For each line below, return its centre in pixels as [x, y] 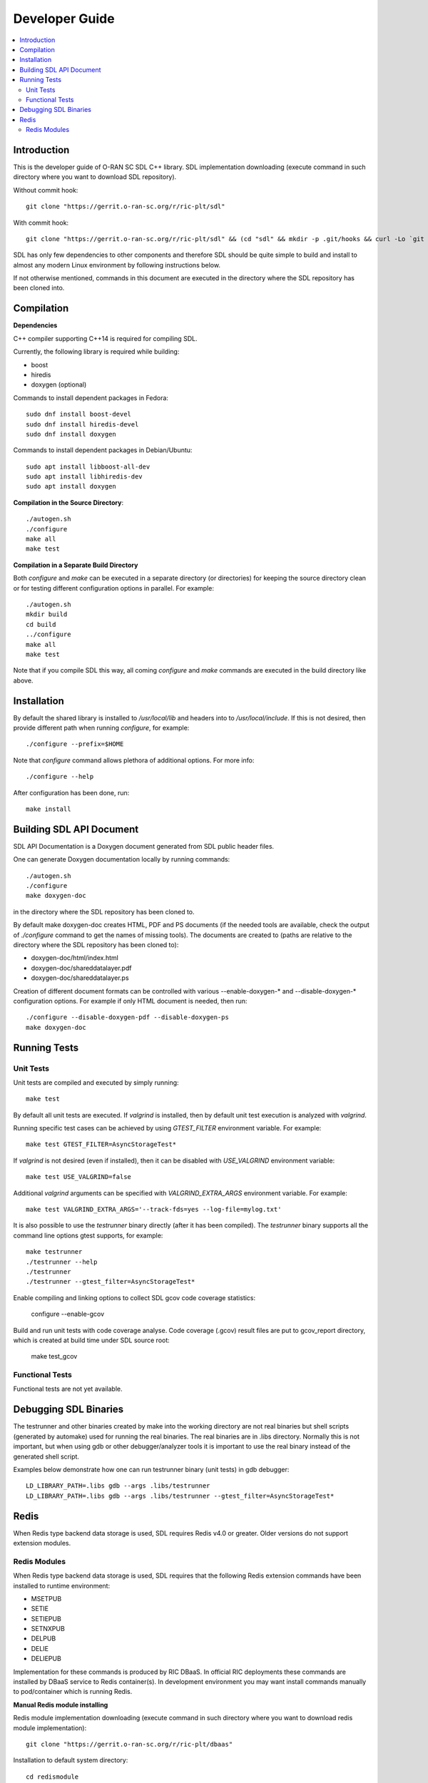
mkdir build [47, 614]
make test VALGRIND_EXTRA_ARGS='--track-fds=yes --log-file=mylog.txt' [154, 1210]
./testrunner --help [62, 1262]
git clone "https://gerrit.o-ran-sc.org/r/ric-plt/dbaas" [129, 1744]
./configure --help [60, 777]
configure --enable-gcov [68, 1314]
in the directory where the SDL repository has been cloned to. [104, 911]
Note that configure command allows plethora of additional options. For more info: [134, 760]
